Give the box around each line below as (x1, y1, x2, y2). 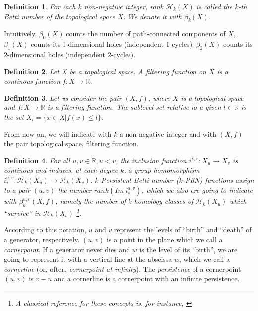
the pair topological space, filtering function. (4, 138, 139, 149)
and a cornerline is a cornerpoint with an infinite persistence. (54, 273, 240, 284)
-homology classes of (131, 196, 193, 206)
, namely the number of (55, 196, 126, 206)
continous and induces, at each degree (4, 165, 118, 175)
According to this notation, (4, 224, 86, 235)
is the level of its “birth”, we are (139, 244, 238, 254)
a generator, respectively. (4, 234, 80, 244)
